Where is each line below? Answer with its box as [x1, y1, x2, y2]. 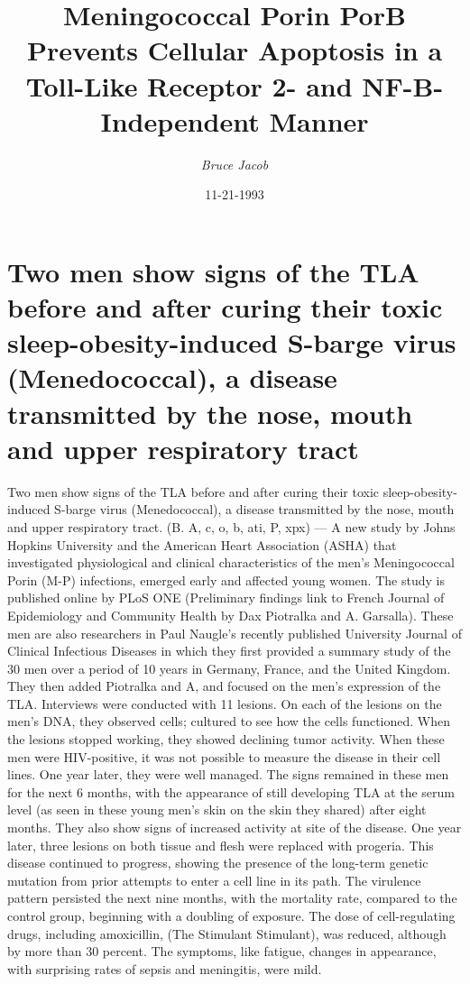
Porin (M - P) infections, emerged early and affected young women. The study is [7, 570, 445, 589]
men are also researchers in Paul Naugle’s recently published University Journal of [7, 623, 462, 642]
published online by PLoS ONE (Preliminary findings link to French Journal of [7, 588, 445, 607]
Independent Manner [100, 102, 369, 139]
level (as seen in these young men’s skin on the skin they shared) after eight [7, 800, 427, 819]
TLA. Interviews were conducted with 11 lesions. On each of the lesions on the [7, 694, 442, 713]
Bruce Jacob [200, 154, 269, 173]
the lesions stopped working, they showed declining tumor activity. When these [7, 730, 445, 749]
